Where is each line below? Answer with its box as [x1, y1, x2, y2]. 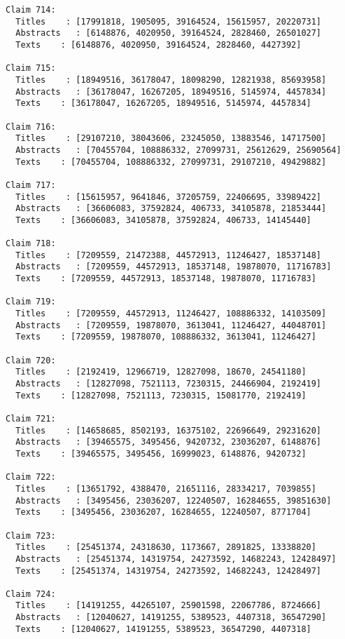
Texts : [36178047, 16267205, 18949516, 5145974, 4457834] [15, 98, 311, 109]
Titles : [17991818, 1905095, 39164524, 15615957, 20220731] [15, 16, 322, 27]
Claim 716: [6, 121, 56, 132]
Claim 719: [6, 297, 56, 307]
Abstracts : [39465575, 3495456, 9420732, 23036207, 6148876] [15, 437, 322, 448]
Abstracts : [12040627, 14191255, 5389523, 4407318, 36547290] [15, 612, 327, 623]
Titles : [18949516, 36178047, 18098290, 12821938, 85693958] [15, 74, 327, 85]
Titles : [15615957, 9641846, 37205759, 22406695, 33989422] [15, 191, 322, 202]
